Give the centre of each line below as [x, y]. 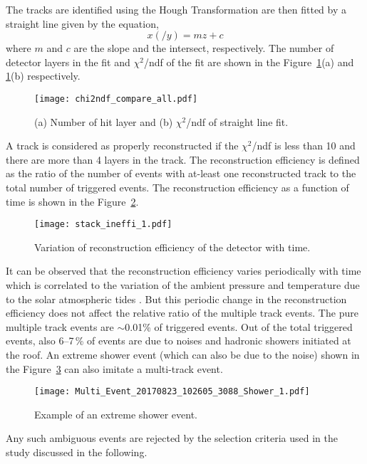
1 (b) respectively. [43, 76]
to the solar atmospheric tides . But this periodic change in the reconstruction [176, 299]
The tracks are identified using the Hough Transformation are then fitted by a [176, 9]
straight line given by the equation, [82, 23]
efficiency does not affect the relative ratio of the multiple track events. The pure [182, 313]
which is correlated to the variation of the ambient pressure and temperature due [183, 285]
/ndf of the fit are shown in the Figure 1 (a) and [249, 62]
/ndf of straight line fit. [237, 121]
